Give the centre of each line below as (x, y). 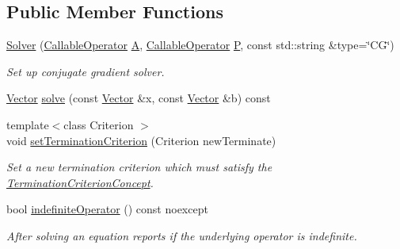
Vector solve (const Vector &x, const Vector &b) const (139, 98)
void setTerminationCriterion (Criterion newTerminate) (141, 140)
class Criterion (99, 124)
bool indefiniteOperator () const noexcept (107, 209)
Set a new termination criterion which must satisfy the (139, 167)
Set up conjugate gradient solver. (86, 71)
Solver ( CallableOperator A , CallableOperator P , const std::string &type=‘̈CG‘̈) (200, 45)
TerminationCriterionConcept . (80, 182)
